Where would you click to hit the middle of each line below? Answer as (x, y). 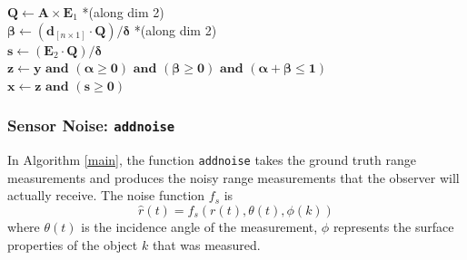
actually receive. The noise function (106, 195)
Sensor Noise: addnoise (91, 125)
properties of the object (73, 244)
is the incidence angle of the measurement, (199, 226)
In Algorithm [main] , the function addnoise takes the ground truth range (212, 160)
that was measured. (206, 244)
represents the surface (393, 226)
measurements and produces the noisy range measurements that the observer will (233, 177)
